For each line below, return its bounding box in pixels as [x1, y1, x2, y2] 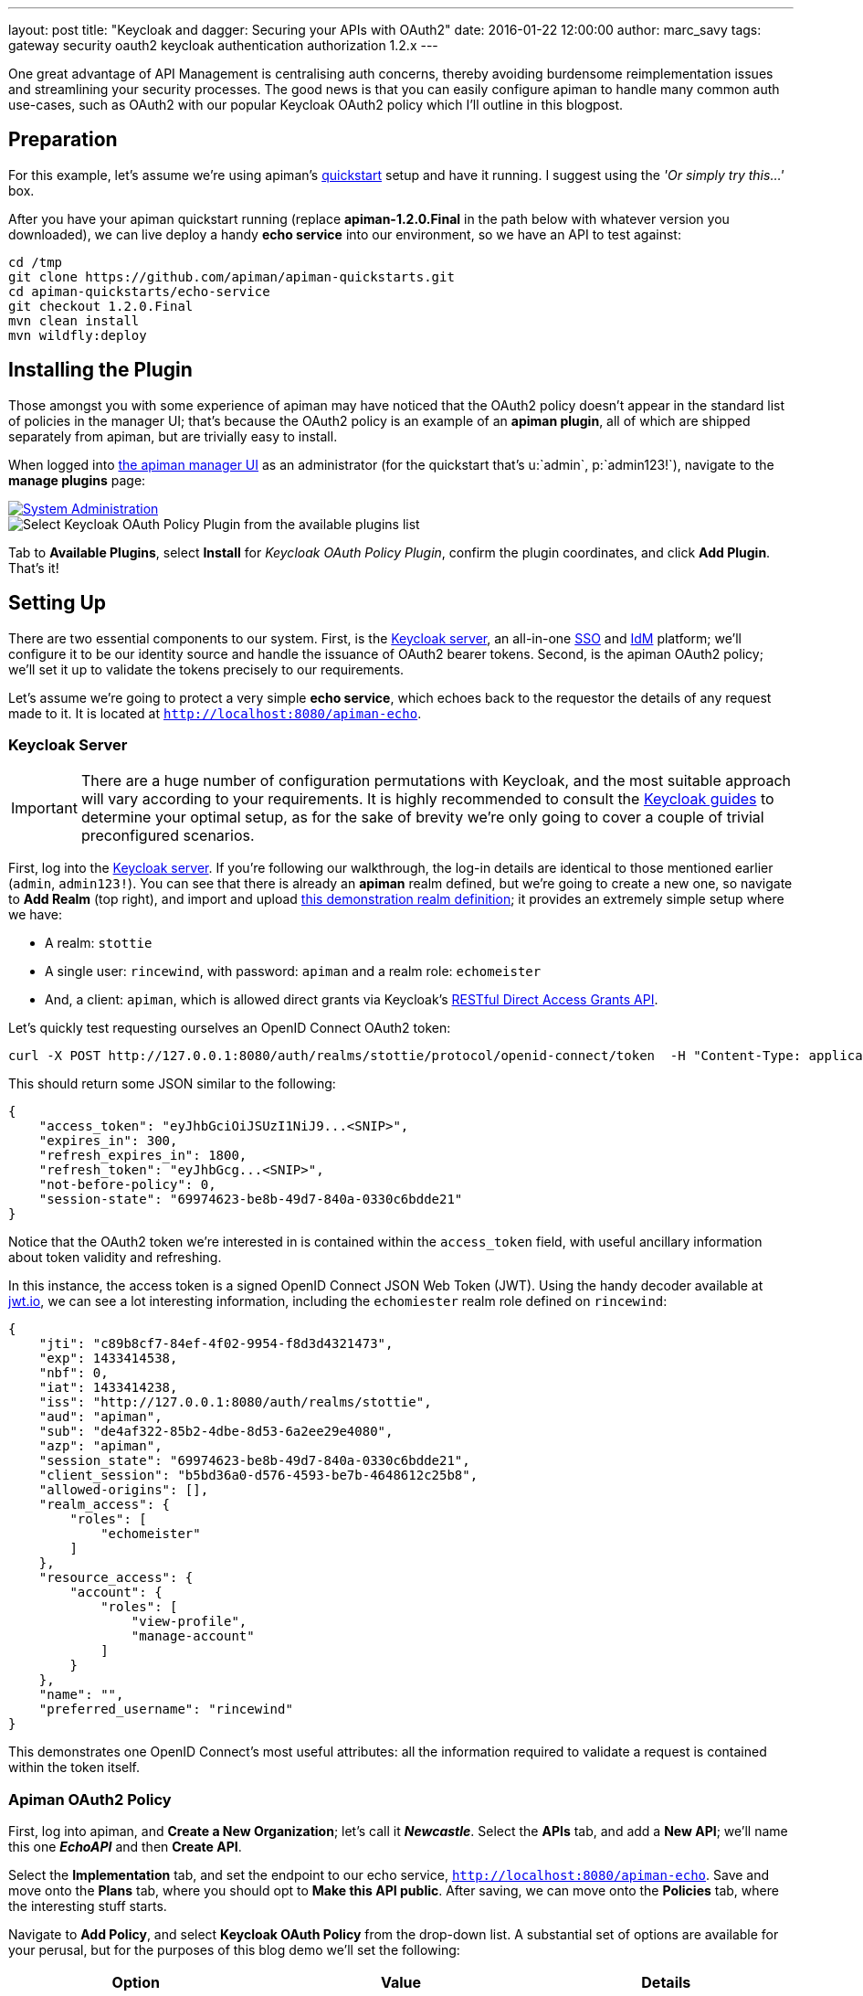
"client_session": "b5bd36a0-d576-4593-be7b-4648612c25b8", [38, 1468, 479, 1483]
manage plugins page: [8, 472, 146, 488]
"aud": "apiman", [38, 1409, 163, 1425]
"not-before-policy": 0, [38, 1177, 216, 1193]
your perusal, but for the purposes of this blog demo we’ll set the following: [8, 1942, 460, 1959]
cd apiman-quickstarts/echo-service [8, 283, 270, 299]
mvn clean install [8, 313, 140, 328]
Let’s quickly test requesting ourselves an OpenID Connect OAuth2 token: [8, 1020, 451, 1036]
